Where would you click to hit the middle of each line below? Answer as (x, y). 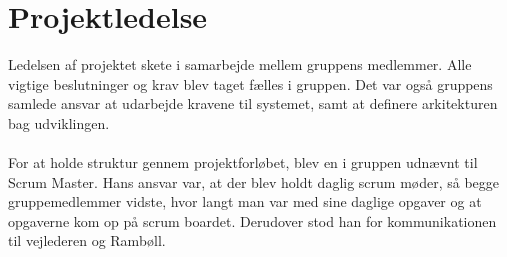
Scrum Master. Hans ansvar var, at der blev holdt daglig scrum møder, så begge (254, 181)
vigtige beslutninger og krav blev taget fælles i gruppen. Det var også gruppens (250, 83)
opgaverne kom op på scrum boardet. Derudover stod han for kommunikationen (252, 220)
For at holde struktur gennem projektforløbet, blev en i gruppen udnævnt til (243, 162)
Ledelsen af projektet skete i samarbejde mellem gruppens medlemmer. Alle (240, 64)
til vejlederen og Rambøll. (87, 240)
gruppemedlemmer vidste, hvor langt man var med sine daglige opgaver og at (245, 201)
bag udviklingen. (59, 122)
